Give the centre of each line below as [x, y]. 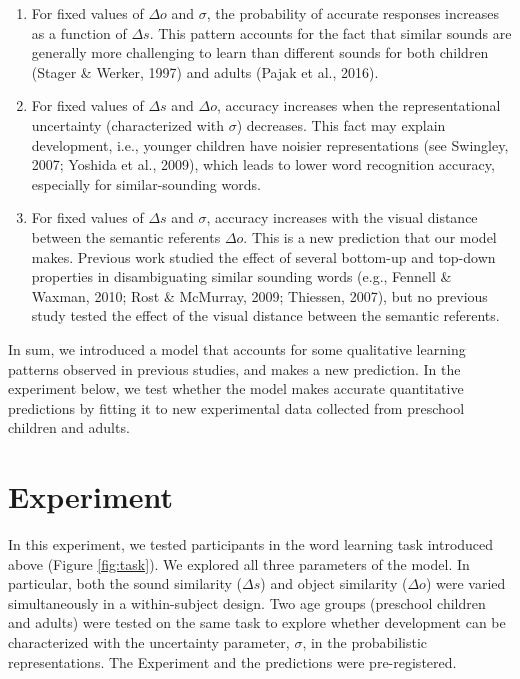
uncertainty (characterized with [128, 124]
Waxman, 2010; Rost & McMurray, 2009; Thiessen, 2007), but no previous [259, 295]
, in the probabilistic [365, 641]
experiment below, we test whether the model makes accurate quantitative [236, 388]
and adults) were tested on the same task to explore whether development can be [257, 622]
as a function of [79, 32]
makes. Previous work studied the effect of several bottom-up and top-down [263, 256]
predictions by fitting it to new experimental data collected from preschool [236, 407]
